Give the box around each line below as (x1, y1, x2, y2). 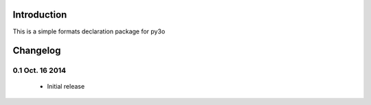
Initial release (47, 82, 85, 91)
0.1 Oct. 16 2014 (12, 65, 67, 75)
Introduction (12, 9, 67, 20)
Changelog (12, 45, 61, 57)
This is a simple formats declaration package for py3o (12, 27, 166, 35)
